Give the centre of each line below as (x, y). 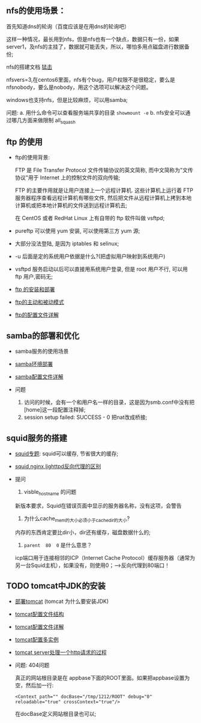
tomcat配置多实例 (37, 640)
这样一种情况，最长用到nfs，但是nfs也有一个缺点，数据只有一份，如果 (93, 39)
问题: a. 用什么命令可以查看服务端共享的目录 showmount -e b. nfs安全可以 (96, 112)
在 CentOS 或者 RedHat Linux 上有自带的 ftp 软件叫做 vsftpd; (90, 218)
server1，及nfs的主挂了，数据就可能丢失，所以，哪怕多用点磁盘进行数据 (95, 46)
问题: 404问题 (32, 665)
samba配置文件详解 (39, 377)
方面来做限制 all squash (49, 121)
